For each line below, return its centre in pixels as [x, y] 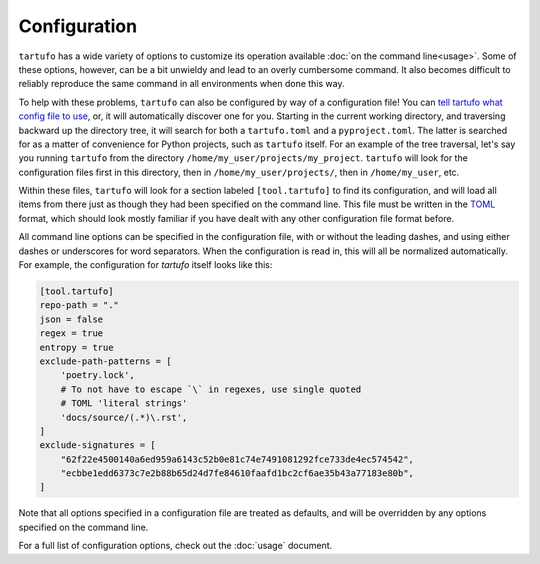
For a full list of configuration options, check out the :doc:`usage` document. [175, 546]
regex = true [71, 333]
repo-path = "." [79, 305]
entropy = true [76, 347]
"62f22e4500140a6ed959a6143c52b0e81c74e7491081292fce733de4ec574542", [237, 459]
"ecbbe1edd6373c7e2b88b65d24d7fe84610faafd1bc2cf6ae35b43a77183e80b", [237, 473]
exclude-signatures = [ [98, 445]
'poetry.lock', [97, 375]
